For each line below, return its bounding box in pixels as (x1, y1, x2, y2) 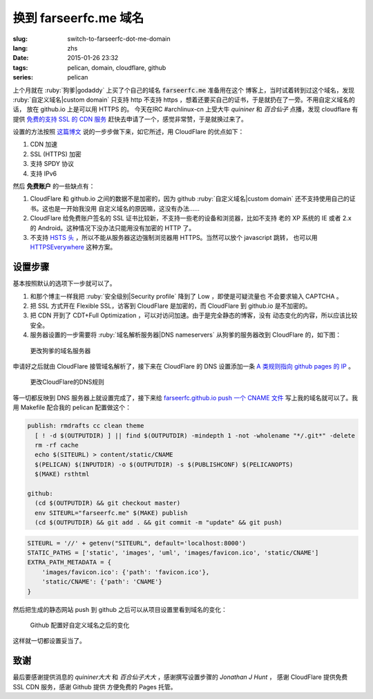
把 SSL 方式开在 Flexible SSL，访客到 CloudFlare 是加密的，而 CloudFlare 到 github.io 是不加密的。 (30, 301, 312, 310)
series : (12, 73, 34, 82)
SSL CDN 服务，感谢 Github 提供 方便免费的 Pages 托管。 (12, 682, 177, 691)
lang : (12, 44, 28, 52)
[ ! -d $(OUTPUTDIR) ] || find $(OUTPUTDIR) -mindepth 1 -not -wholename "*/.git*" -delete (35, 431, 356, 439)
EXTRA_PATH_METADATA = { (27, 559, 112, 566)
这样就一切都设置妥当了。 (12, 637, 86, 645)
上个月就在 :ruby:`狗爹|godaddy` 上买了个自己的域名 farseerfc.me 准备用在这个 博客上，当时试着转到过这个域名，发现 (12, 86, 355, 94)
